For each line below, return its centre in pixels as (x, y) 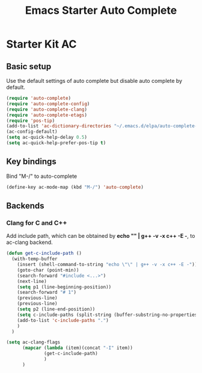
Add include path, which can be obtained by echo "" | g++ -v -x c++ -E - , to (101, 236)
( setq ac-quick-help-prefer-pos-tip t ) (56, 143)
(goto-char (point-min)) (48, 270)
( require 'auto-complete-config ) (48, 104)
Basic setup (29, 66)
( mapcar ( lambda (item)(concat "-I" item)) (78, 348)
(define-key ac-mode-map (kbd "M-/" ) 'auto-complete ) (75, 187)
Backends (25, 206)
